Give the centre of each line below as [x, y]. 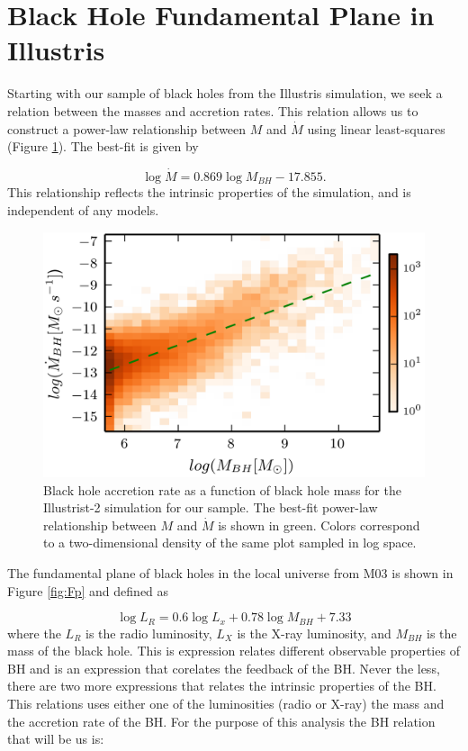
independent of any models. [83, 209]
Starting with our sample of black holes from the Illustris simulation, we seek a [225, 93]
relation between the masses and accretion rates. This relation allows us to [213, 110]
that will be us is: [56, 739]
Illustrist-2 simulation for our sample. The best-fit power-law [211, 507]
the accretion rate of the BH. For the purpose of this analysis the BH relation [221, 721]
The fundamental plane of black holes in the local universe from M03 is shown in [230, 572]
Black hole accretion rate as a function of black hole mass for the [222, 489]
